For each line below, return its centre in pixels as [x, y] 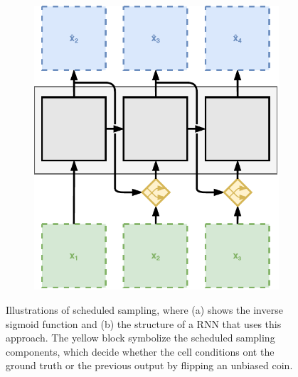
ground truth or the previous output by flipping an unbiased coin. [149, 365]
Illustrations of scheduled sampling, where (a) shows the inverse [144, 310]
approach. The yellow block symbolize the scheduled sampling [140, 338]
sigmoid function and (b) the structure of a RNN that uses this [144, 323]
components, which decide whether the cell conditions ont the [140, 351]
